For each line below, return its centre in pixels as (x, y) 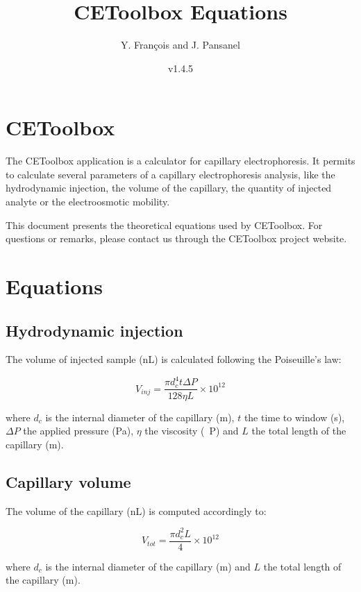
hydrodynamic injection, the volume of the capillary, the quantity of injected (169, 188)
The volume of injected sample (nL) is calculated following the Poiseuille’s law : (174, 359)
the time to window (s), (294, 417)
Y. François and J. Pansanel (180, 45)
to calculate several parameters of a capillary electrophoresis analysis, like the (170, 174)
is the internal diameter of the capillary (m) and (148, 566)
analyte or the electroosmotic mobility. (88, 202)
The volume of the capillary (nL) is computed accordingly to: (136, 510)
